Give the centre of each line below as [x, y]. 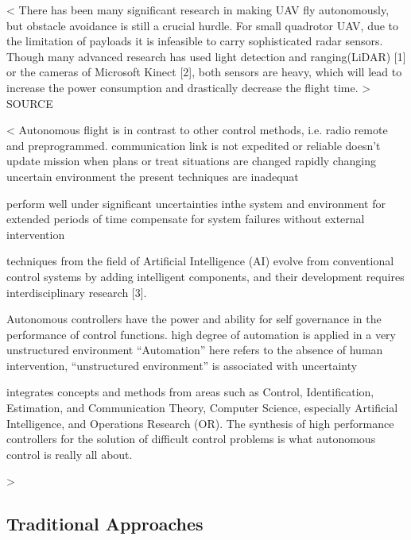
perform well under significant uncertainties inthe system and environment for [196, 203]
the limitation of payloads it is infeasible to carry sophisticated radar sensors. [195, 41]
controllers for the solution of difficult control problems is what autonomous [191, 439]
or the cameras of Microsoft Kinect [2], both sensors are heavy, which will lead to [204, 72]
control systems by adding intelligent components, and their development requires [205, 276]
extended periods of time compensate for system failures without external [186, 219]
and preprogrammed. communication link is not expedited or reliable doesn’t [194, 145]
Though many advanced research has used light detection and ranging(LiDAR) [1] [206, 56]
